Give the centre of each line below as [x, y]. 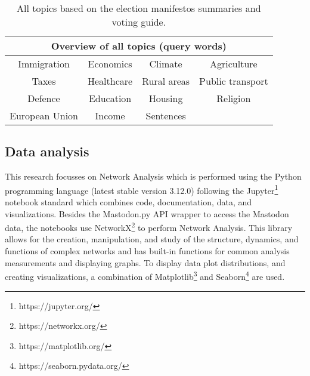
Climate [166, 64]
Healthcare [110, 81]
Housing [166, 98]
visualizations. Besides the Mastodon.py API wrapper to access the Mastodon [147, 213]
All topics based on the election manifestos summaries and [139, 8]
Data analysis [47, 151]
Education [110, 98]
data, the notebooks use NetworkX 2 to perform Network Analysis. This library [149, 226]
